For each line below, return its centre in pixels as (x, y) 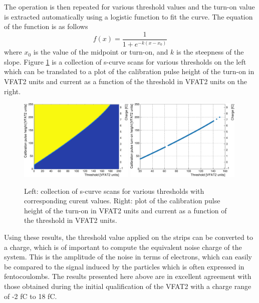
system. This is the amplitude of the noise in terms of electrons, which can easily (128, 257)
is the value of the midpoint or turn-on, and (101, 52)
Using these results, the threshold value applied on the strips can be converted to (128, 237)
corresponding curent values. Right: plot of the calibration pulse (122, 201)
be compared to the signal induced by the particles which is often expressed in (124, 266)
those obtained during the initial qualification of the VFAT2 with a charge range (128, 286)
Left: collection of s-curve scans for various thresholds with (114, 191)
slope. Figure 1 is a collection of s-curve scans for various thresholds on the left (125, 61)
